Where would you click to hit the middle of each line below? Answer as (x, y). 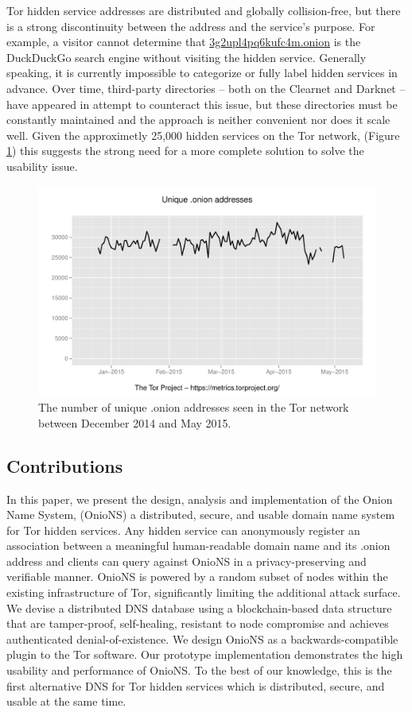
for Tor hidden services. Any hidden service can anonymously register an (183, 530)
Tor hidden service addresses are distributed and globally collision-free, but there (204, 10)
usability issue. (42, 166)
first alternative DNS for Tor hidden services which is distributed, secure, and (196, 685)
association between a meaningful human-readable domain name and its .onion (198, 546)
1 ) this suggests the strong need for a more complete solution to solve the (185, 151)
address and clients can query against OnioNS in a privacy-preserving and (187, 561)
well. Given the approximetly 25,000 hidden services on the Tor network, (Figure (203, 135)
